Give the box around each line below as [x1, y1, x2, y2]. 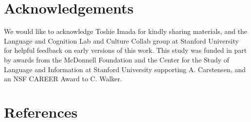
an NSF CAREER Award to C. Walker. [4, 74, 122, 84]
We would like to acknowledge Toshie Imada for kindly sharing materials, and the [4, 26, 248, 36]
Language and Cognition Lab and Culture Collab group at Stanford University [4, 35, 239, 46]
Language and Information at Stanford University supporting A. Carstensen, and [4, 64, 246, 74]
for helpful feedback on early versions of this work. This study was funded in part [4, 45, 247, 55]
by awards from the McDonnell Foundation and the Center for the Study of [4, 54, 230, 64]
